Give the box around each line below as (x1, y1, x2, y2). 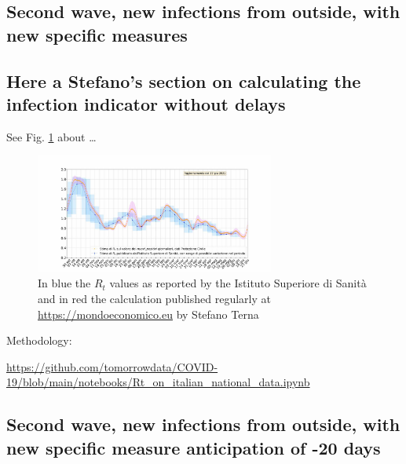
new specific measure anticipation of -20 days (6, 435, 381, 459)
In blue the (38, 275, 91, 291)
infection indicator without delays (6, 91, 286, 115)
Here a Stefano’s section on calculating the (6, 68, 361, 93)
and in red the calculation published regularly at (38, 290, 271, 306)
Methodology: (6, 332, 72, 349)
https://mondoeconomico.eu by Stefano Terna (38, 305, 259, 322)
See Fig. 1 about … (6, 128, 97, 144)
